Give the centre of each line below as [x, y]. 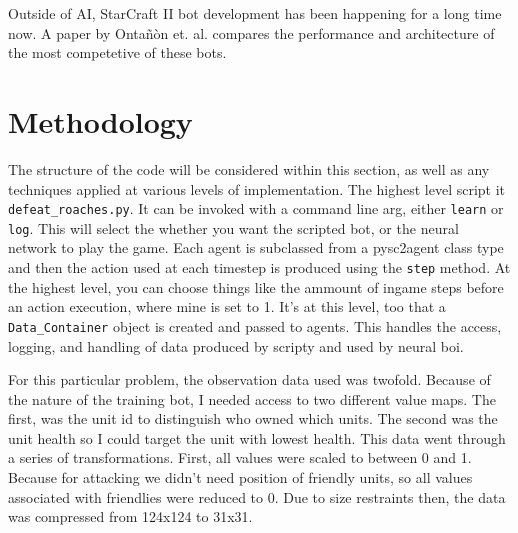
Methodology [100, 120]
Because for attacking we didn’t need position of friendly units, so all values [240, 477]
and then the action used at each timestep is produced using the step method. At [259, 267]
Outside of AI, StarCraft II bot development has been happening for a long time [255, 13]
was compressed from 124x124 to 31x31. [130, 516]
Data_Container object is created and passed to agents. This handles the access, [255, 325]
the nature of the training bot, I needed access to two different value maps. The [252, 398]
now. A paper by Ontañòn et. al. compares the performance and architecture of [251, 32]
